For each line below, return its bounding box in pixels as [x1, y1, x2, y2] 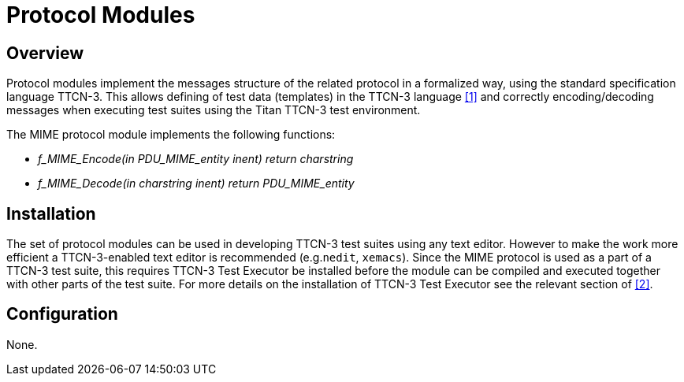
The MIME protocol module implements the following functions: [6, 128, 336, 142]
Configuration [6, 304, 118, 325]
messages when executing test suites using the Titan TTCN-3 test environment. [6, 103, 421, 117]
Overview [6, 43, 84, 63]
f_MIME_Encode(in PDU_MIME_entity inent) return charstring [38, 152, 354, 166]
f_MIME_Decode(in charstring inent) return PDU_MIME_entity [38, 176, 355, 191]
